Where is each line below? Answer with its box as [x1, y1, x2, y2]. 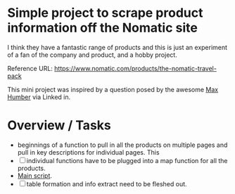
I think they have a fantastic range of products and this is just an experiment [7, 43, 227, 51]
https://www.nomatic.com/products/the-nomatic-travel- [53, 64, 217, 72]
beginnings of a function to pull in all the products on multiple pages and [17, 141, 228, 149]
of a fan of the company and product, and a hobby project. [7, 51, 177, 59]
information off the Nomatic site [7, 20, 198, 36]
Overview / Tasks [7, 117, 111, 134]
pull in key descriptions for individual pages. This [17, 148, 160, 156]
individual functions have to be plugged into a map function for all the [26, 156, 228, 164]
